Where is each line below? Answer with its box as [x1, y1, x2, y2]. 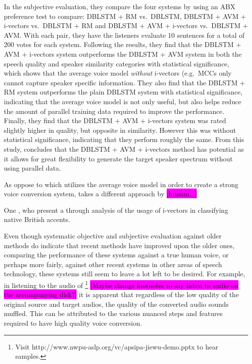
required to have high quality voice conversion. [4, 318, 142, 328]
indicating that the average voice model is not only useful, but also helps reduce [4, 96, 241, 106]
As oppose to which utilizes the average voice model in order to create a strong [4, 179, 238, 189]
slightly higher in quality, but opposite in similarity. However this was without [4, 125, 236, 135]
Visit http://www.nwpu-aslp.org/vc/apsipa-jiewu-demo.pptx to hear [15, 341, 219, 351]
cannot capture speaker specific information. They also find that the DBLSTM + [4, 77, 245, 87]
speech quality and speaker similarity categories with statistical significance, [4, 58, 229, 68]
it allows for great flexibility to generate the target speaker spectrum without [4, 153, 233, 163]
